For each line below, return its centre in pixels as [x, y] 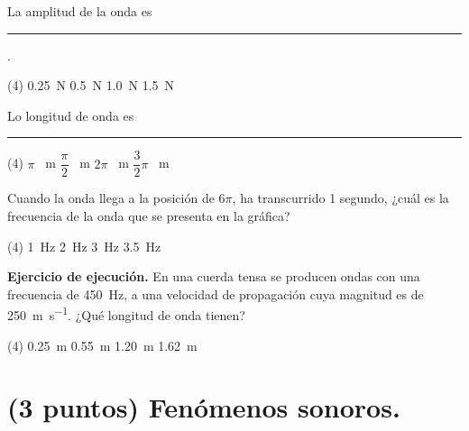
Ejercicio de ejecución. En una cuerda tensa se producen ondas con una [214, 276]
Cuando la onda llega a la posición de [111, 198]
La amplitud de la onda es [80, 11]
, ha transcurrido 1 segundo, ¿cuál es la [340, 198]
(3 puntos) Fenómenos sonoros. [204, 407]
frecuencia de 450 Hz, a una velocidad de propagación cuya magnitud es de [216, 293]
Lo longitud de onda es [71, 115]
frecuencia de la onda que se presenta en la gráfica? [149, 216]
